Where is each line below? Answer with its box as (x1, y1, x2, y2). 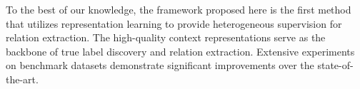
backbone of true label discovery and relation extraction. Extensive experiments (6, 43, 355, 58)
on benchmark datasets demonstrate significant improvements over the (6, 58, 314, 73)
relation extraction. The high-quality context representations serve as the (6, 30, 326, 45)
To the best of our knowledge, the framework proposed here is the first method (6, 2, 351, 16)
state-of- (317, 58, 354, 73)
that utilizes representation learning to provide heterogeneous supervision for (6, 16, 342, 31)
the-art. (6, 71, 39, 86)
